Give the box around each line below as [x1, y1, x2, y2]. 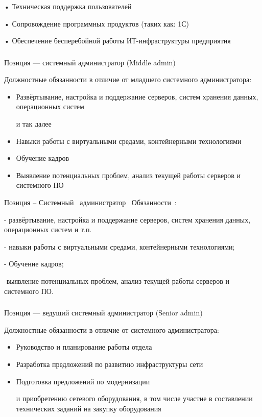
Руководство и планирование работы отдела [16, 341, 152, 352]
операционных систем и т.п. [4, 224, 92, 235]
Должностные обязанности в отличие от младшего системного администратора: [4, 74, 252, 85]
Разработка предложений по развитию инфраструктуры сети [16, 358, 203, 369]
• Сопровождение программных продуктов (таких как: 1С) [4, 18, 189, 29]
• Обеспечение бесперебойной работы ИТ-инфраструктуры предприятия [4, 35, 231, 46]
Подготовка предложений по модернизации [16, 376, 150, 386]
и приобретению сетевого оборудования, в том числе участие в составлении [16, 393, 253, 404]
